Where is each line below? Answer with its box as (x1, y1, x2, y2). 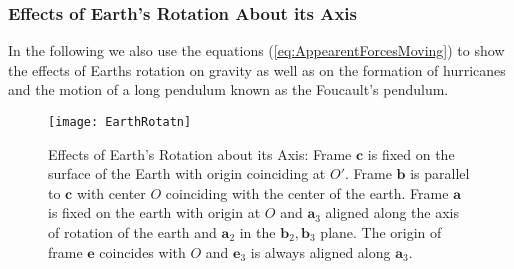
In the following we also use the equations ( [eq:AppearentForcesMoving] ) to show (8, 40, 505, 61)
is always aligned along (250, 241, 391, 262)
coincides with (99, 241, 186, 262)
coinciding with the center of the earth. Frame (165, 182, 449, 203)
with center (76, 182, 146, 203)
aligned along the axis (325, 202, 460, 223)
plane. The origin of (320, 222, 442, 243)
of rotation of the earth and (48, 222, 217, 243)
